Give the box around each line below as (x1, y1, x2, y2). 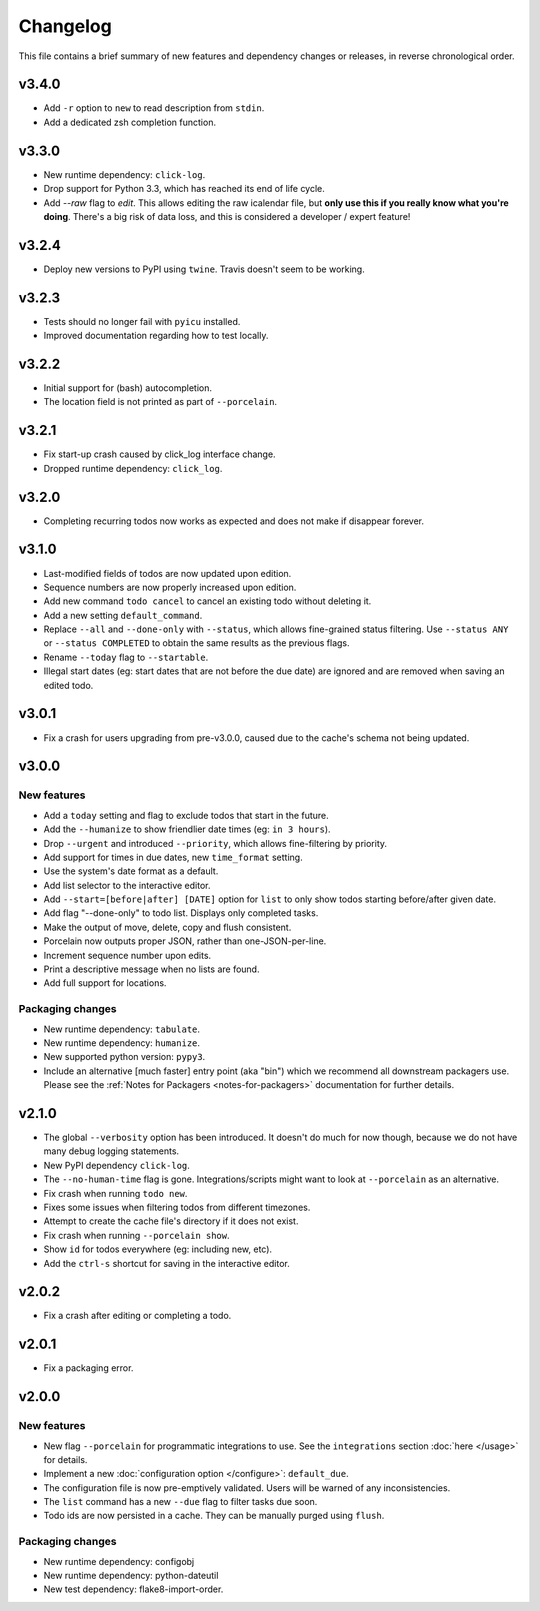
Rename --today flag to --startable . (43, 651, 209, 663)
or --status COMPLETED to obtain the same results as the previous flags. (43, 637, 350, 649)
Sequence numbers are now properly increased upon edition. (43, 581, 297, 593)
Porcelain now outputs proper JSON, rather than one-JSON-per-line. (43, 935, 327, 947)
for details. (43, 1453, 88, 1465)
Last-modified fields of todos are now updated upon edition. (43, 567, 292, 579)
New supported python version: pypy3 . (43, 1051, 206, 1063)
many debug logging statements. (43, 1145, 180, 1157)
